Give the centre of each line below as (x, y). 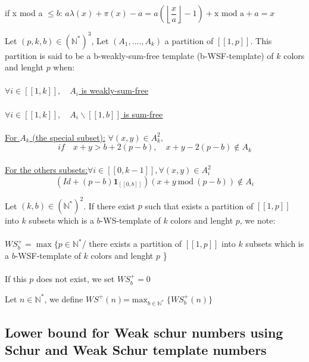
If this (16, 279)
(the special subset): (69, 137)
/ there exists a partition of (132, 244)
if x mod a (24, 13)
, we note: (257, 220)
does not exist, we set (76, 279)
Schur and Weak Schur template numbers (136, 350)
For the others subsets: (46, 170)
